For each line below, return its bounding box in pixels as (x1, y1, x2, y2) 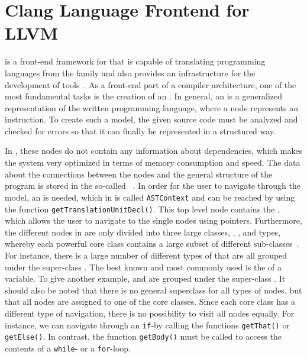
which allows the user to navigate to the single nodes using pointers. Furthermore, (5, 214, 302, 227)
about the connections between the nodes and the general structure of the (5, 167, 273, 180)
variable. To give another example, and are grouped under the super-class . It (5, 272, 286, 285)
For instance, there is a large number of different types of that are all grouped (5, 249, 287, 261)
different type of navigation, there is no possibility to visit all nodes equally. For (5, 307, 295, 319)
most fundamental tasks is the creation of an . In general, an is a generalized (5, 90, 283, 102)
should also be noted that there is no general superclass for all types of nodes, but (5, 283, 302, 296)
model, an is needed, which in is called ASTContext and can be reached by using (5, 191, 295, 203)
